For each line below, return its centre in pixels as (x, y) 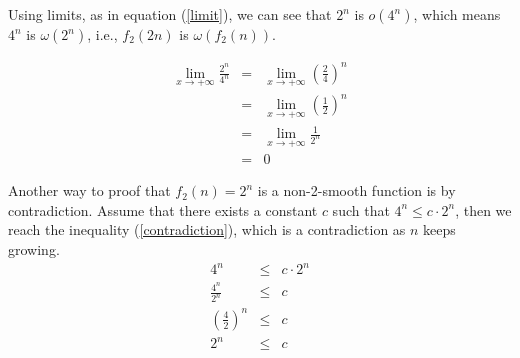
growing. (34, 249)
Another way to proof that (89, 190)
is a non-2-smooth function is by (356, 190)
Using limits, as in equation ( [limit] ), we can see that (170, 14)
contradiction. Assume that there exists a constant (163, 209)
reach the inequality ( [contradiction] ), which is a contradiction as (207, 229)
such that (361, 209)
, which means (457, 14)
